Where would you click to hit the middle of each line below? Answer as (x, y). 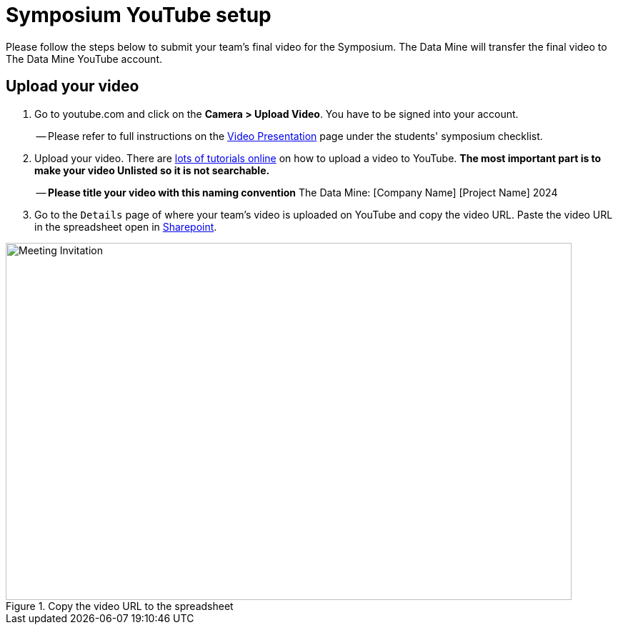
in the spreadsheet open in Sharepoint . (126, 226)
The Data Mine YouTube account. (84, 59)
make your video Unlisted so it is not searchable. (152, 170)
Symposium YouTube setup (139, 15)
